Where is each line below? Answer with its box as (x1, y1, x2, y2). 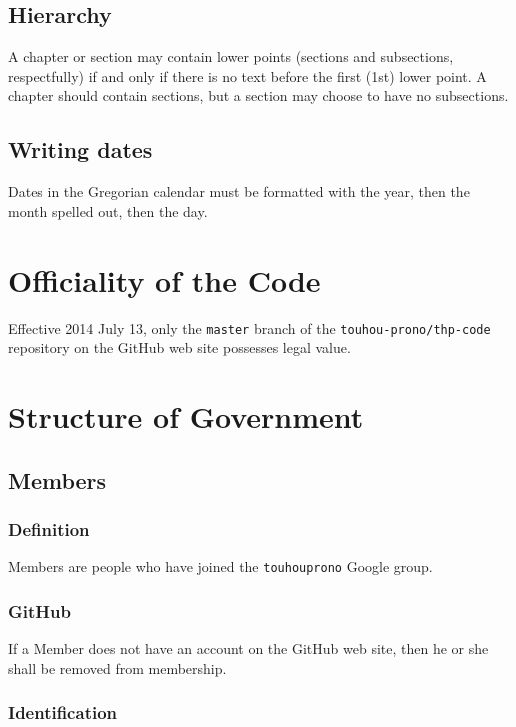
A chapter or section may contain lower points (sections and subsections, (8, 46, 454, 67)
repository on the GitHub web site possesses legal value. (8, 337, 351, 358)
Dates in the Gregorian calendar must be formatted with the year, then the (8, 181, 470, 202)
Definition (8, 516, 90, 541)
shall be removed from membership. (8, 657, 227, 678)
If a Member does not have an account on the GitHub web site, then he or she (8, 638, 489, 658)
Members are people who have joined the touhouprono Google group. (8, 556, 433, 577)
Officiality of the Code (8, 259, 321, 300)
